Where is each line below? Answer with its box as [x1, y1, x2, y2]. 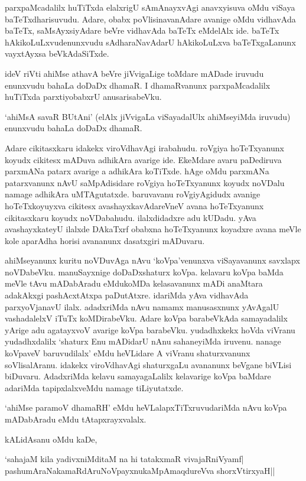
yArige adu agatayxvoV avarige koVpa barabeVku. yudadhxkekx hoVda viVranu [5, 323, 295, 336]
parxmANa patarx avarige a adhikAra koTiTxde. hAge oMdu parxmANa [5, 165, 269, 177]
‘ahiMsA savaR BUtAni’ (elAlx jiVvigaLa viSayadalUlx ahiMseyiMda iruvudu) [5, 110, 291, 122]
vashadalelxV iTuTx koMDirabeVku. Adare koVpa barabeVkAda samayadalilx [5, 312, 288, 324]
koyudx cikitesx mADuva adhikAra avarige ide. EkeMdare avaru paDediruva [5, 153, 282, 165]
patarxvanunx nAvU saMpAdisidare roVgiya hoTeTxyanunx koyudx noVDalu [5, 176, 285, 188]
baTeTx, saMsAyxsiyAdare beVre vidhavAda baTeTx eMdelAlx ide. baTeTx [5, 24, 279, 37]
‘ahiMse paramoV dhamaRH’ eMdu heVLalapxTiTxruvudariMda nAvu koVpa [5, 401, 287, 414]
